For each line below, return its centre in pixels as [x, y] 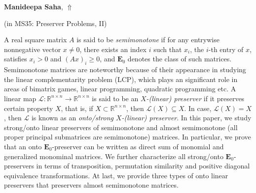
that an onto [23, 146]
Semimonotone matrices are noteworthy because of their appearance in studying [125, 69]
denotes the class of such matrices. [180, 59]
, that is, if [77, 108]
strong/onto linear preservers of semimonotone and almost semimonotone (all [121, 127]
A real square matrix [36, 40]
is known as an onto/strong [72, 118]
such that [168, 49]
